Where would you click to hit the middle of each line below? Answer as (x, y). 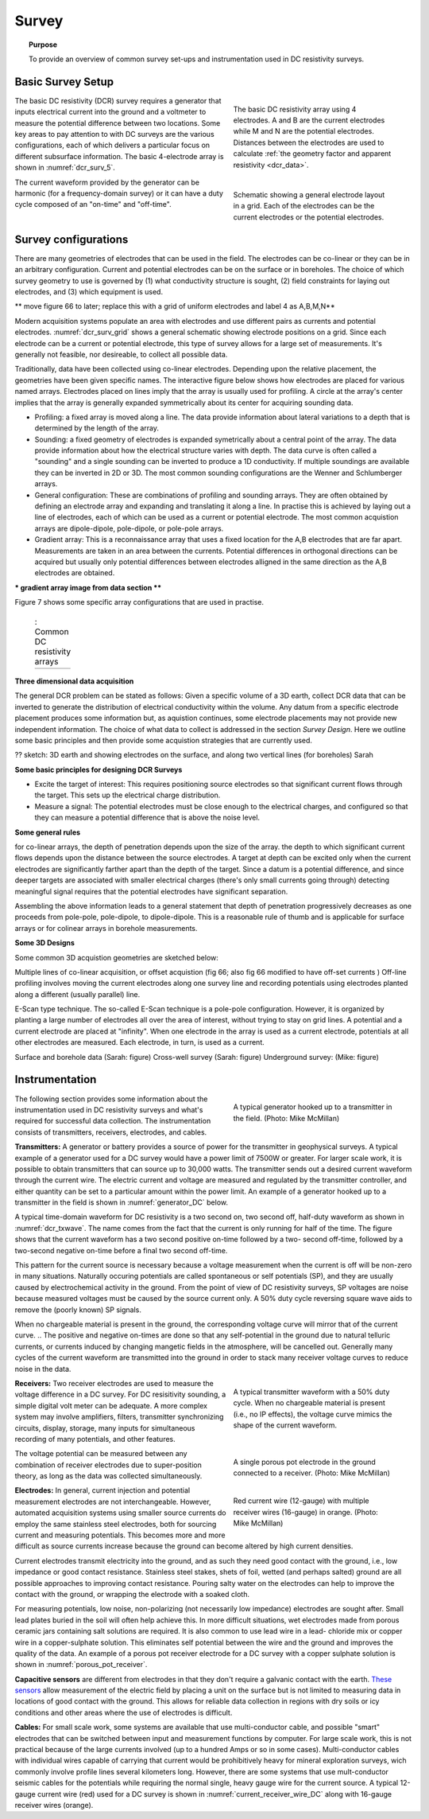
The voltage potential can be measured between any (101, 1454)
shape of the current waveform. (285, 1425)
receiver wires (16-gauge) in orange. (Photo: (306, 1512)
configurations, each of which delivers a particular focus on (112, 145)
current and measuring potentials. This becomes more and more (120, 1535)
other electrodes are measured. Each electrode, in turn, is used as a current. (140, 1042)
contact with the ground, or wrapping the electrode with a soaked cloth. (132, 1594)
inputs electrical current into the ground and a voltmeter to (110, 112)
